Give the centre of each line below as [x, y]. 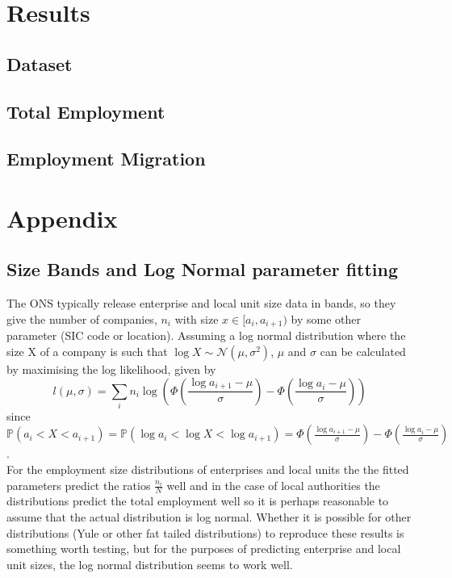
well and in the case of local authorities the [273, 485]
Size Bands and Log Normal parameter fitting [203, 269]
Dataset [40, 63]
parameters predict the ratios [79, 485]
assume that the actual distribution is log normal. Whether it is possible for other [209, 517]
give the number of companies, [82, 318]
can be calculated [363, 351]
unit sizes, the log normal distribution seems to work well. [150, 564]
